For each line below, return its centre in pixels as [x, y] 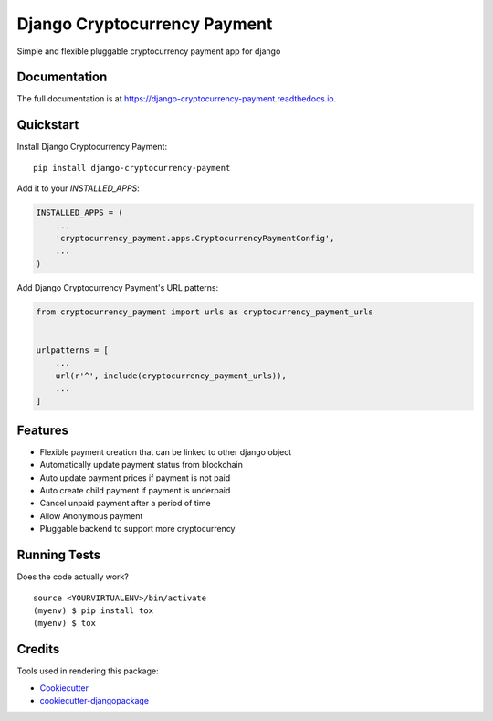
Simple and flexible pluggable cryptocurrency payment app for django [149, 51]
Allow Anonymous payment [91, 515]
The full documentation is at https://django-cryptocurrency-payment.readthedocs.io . [177, 99]
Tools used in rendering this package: [88, 671]
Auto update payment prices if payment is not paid [135, 477]
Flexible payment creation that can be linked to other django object [166, 451]
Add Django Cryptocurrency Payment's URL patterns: [118, 287]
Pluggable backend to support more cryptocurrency [137, 529]
